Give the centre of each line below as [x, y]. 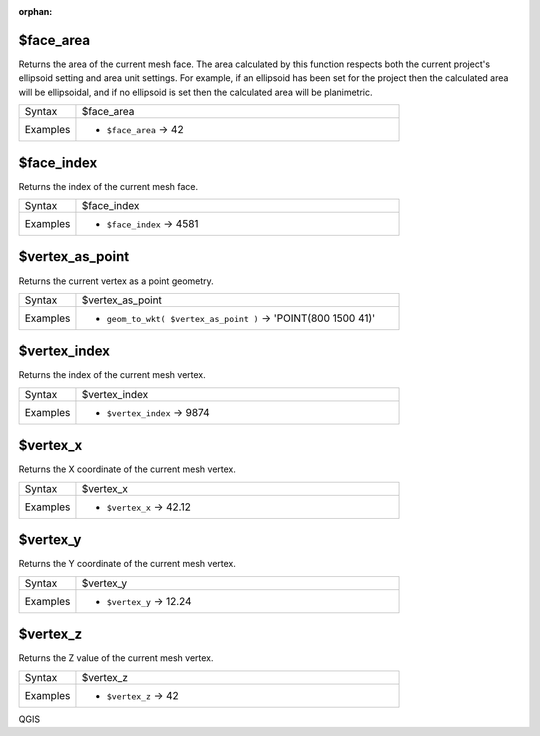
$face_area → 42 [145, 130]
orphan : [35, 11]
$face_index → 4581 [152, 223]
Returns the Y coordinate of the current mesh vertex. [127, 564]
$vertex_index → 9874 [158, 412]
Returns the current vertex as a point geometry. [116, 281]
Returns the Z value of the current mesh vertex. [116, 658]
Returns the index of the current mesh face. [108, 186]
